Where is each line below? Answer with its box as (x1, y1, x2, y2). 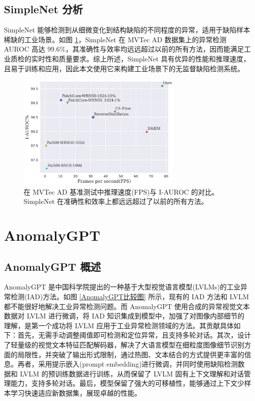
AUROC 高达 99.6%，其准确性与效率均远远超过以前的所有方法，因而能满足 (4, 44, 244, 54)
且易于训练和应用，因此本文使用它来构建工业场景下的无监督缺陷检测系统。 (4, 63, 244, 73)
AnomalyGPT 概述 (4, 258, 101, 274)
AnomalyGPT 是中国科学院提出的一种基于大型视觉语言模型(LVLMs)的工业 (4, 282, 241, 292)
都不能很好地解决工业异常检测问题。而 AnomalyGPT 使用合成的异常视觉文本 (4, 301, 250, 311)
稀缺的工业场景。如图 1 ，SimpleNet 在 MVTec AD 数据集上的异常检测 (4, 34, 227, 44)
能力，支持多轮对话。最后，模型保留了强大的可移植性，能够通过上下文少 (10, 378, 244, 388)
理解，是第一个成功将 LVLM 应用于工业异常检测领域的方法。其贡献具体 (4, 320, 234, 330)
